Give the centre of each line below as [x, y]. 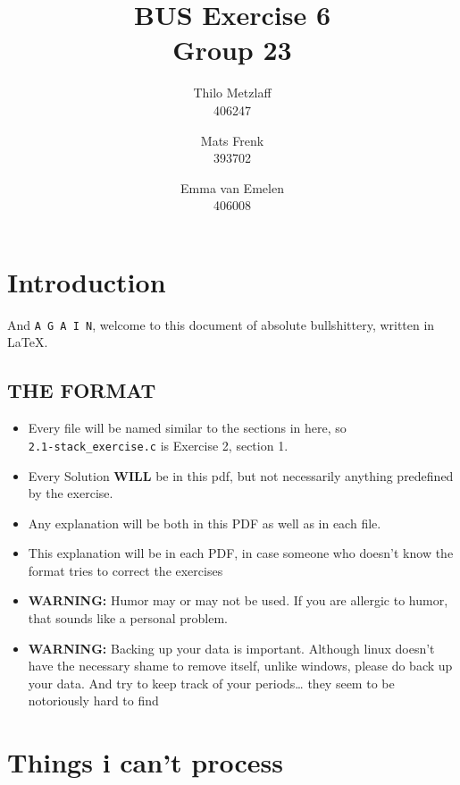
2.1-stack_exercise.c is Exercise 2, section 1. [158, 445]
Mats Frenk [232, 140]
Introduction [87, 281]
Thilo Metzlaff [232, 93]
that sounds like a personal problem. [128, 618]
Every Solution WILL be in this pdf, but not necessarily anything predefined [241, 475]
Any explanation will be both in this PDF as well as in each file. [205, 523]
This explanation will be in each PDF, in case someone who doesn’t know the [241, 553]
